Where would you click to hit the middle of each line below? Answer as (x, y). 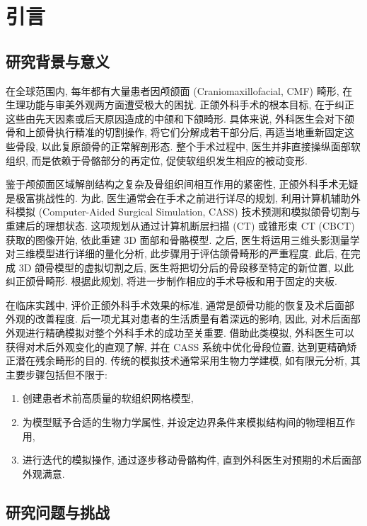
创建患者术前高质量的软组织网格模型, (108, 398)
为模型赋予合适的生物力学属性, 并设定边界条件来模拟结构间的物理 (174, 422)
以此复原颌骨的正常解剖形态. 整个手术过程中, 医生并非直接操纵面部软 (201, 146)
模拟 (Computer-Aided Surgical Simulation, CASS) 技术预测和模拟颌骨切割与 (188, 212)
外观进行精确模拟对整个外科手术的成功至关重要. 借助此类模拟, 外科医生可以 (180, 333)
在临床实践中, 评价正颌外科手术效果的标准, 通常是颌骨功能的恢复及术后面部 (180, 304)
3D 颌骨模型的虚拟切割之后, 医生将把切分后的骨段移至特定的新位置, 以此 (186, 267)
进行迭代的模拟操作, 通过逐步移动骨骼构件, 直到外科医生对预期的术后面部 (192, 460)
